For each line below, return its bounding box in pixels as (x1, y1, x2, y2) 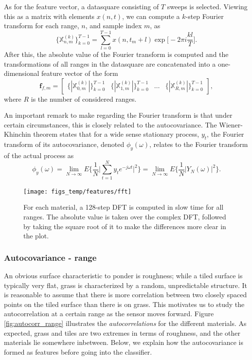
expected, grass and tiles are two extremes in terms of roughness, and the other (4, 327, 241, 338)
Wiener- (219, 119, 243, 129)
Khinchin (4, 129, 31, 139)
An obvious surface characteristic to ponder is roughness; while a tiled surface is (4, 270, 243, 281)
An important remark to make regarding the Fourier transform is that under (4, 110, 233, 120)
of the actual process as (4, 150, 74, 161)
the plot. (23, 231, 49, 241)
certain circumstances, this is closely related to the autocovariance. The (4, 119, 217, 129)
